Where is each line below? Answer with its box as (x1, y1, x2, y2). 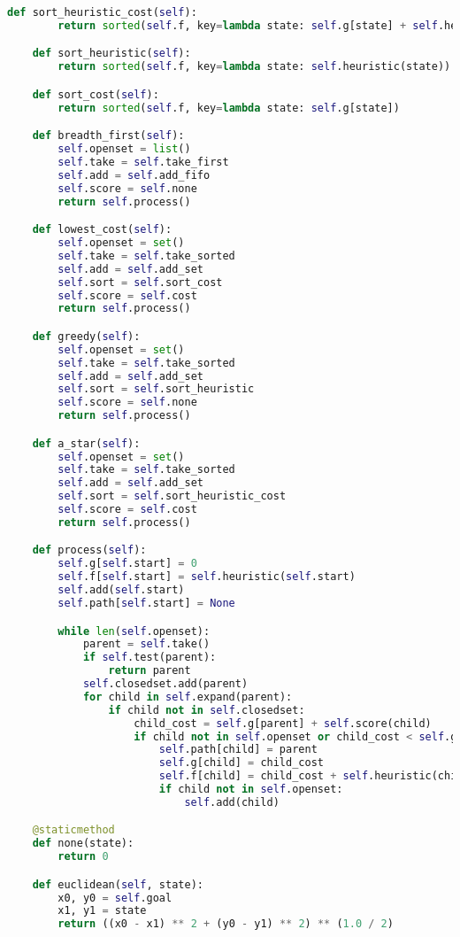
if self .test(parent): (82, 651, 217, 664)
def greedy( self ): (32, 329, 141, 343)
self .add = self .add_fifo (57, 168, 211, 182)
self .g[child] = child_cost (158, 756, 324, 770)
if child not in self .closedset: (108, 703, 305, 716)
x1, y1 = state (57, 904, 147, 918)
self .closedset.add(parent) (82, 678, 249, 690)
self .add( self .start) (57, 584, 185, 597)
